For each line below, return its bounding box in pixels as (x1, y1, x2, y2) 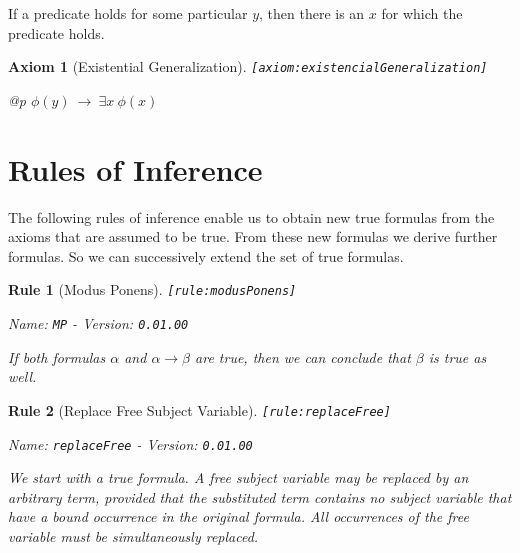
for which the (381, 3, 463, 23)
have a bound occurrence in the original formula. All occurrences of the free (8, 506, 469, 527)
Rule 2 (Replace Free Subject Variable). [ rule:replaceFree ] (8, 399, 391, 420)
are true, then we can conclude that (195, 346, 411, 367)
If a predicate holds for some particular (8, 3, 248, 23)
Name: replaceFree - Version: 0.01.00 (8, 433, 253, 454)
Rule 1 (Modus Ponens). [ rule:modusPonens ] (8, 279, 297, 300)
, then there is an (259, 3, 365, 23)
